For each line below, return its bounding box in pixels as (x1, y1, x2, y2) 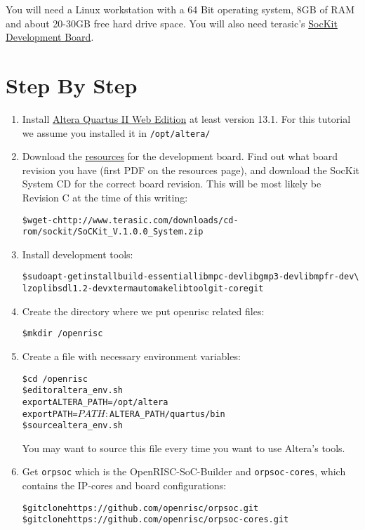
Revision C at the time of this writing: (22, 190, 188, 204)
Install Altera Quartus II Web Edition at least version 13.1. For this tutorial (22, 111, 351, 126)
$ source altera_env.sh (22, 420, 123, 431)
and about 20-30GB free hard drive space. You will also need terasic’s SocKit (6, 15, 338, 30)
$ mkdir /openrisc (22, 329, 103, 339)
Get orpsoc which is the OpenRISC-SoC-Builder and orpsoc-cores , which (22, 464, 346, 479)
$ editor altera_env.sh (22, 385, 123, 396)
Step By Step (6, 70, 138, 99)
